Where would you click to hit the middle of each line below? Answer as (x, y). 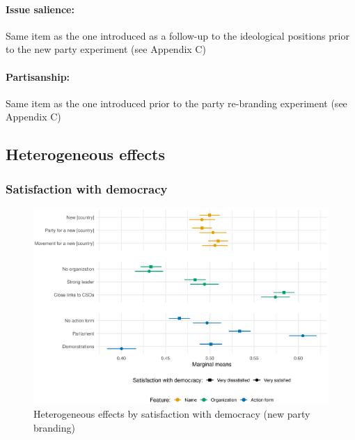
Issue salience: (40, 9)
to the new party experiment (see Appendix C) (106, 49)
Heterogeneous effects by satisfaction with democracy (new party (172, 413)
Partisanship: (38, 76)
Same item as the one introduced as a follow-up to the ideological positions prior (177, 35)
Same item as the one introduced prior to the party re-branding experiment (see (176, 103)
